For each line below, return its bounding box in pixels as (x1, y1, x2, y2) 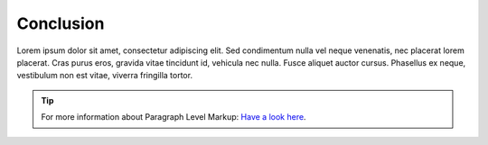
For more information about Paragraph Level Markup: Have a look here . (41, 112, 306, 122)
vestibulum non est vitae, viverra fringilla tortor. (16, 70, 193, 81)
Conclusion (16, 14, 105, 33)
